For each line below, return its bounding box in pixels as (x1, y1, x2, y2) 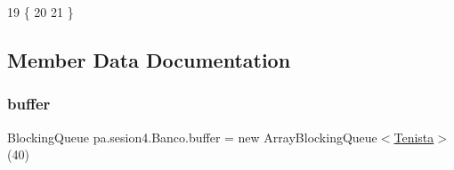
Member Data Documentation (7, 45, 291, 73)
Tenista (393, 127, 434, 146)
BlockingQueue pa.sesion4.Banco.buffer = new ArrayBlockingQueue (7, 127, 377, 146)
